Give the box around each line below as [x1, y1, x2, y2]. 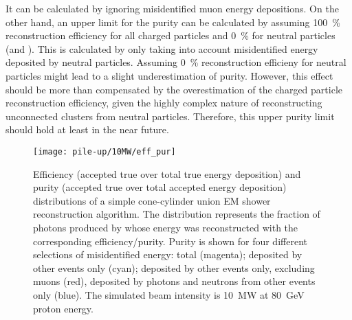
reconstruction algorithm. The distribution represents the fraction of [33, 207, 320, 221]
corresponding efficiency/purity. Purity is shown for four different [33, 233, 307, 248]
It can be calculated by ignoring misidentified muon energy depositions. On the [5, 1, 339, 15]
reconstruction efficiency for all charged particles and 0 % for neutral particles [5, 28, 335, 43]
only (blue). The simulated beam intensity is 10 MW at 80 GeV [33, 287, 305, 301]
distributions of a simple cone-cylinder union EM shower [33, 193, 271, 207]
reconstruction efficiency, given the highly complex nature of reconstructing [5, 95, 322, 110]
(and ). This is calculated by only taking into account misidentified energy [5, 41, 318, 56]
